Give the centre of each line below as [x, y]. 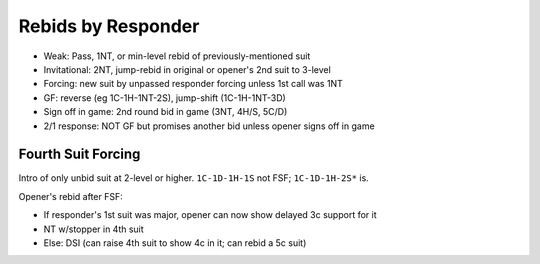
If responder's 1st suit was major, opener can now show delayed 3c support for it [210, 215]
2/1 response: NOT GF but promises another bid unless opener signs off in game [209, 126]
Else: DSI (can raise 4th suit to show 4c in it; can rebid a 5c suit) [175, 242]
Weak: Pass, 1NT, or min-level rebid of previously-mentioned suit [177, 56]
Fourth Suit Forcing [79, 154]
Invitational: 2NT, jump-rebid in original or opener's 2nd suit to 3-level [187, 69]
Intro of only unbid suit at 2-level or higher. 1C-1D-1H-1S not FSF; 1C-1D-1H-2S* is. [193, 178]
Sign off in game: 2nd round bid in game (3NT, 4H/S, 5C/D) [165, 112]
